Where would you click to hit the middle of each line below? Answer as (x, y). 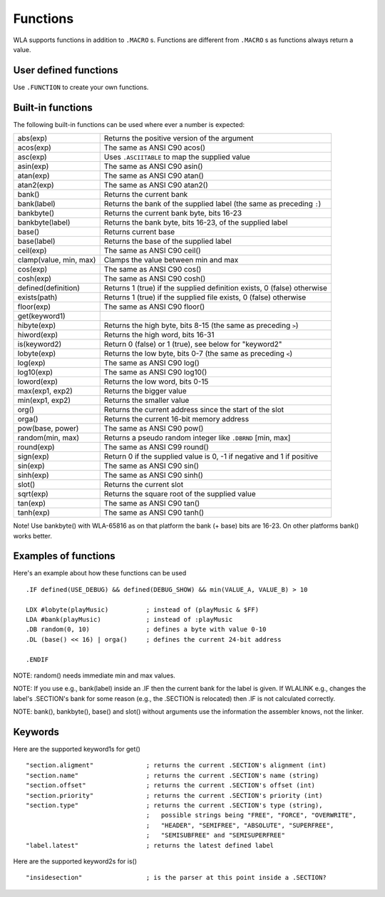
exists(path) (37, 297)
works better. (33, 535)
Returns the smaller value (147, 401)
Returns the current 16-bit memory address (176, 419)
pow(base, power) (48, 429)
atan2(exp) (36, 185)
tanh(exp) (34, 513)
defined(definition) (49, 288)
